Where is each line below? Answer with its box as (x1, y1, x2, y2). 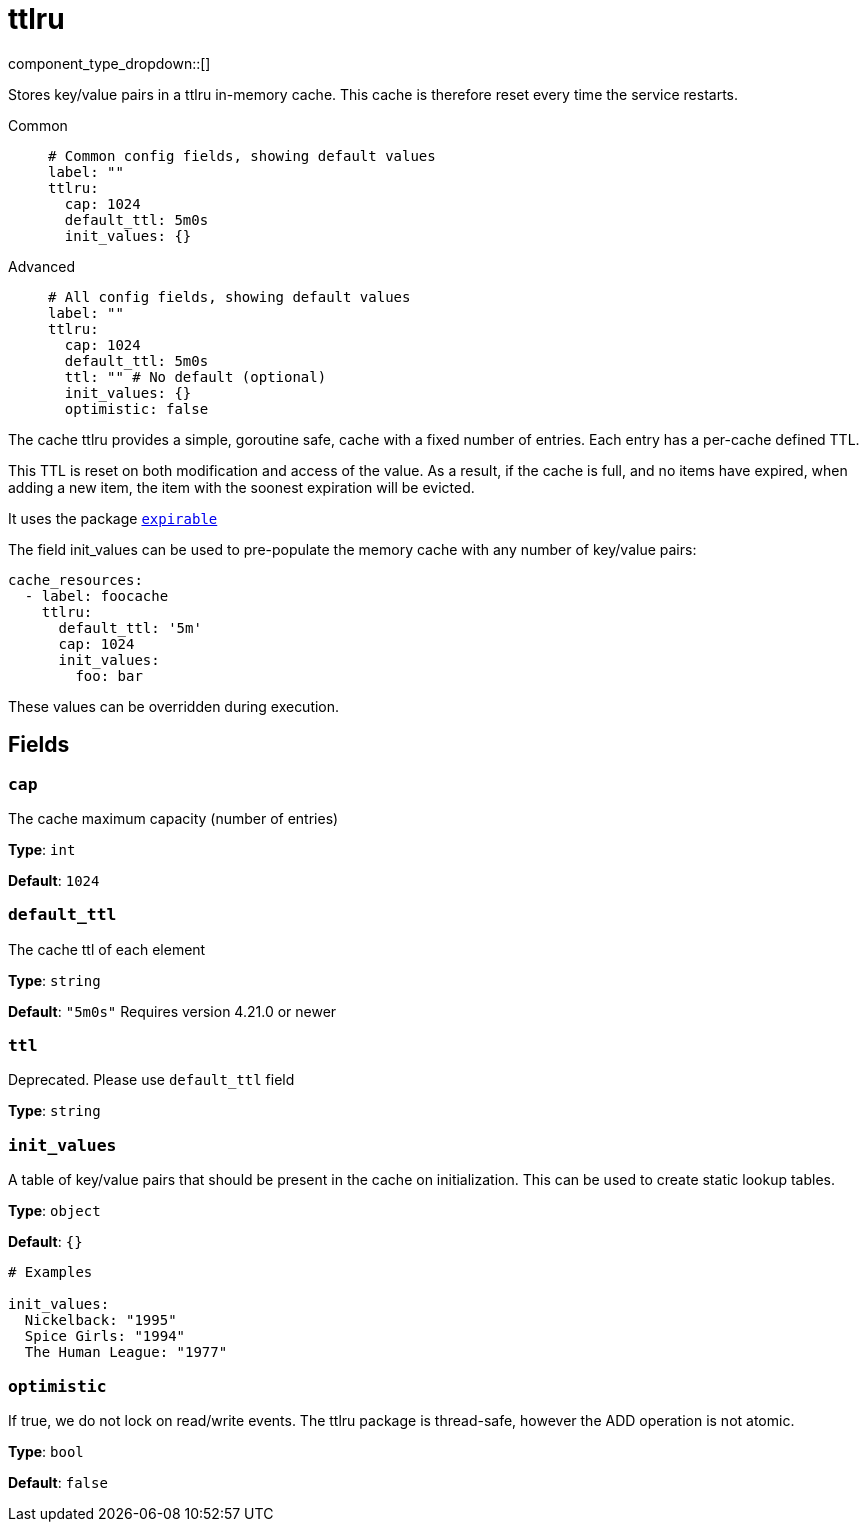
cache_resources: (8, 571, 143, 588)
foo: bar (75, 667, 143, 684)
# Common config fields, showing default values (48, 147, 436, 164)
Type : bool (8, 1442, 84, 1460)
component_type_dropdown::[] (8, 54, 211, 72)
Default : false (8, 1473, 108, 1491)
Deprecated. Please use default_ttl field (8, 1071, 295, 1089)
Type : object (8, 1202, 101, 1220)
